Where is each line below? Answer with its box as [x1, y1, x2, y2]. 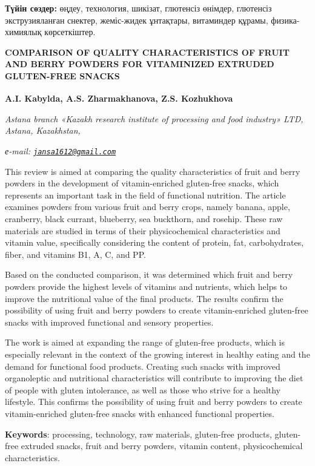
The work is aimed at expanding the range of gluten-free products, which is [5, 336, 285, 349]
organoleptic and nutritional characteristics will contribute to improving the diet [5, 372, 303, 384]
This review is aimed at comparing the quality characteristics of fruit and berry [5, 165, 300, 177]
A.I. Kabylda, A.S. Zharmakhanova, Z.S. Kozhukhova [5, 92, 233, 105]
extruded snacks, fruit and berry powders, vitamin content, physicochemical [21, 439, 303, 452]
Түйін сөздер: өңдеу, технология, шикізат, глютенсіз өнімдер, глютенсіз [5, 2, 272, 14]
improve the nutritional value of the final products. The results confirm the [5, 292, 283, 304]
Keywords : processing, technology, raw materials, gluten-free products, [5, 427, 272, 440]
